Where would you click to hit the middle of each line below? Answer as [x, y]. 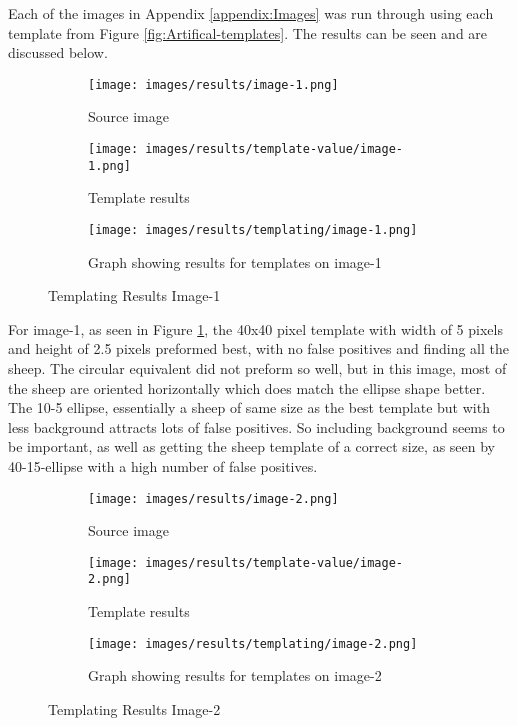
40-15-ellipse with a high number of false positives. [163, 465]
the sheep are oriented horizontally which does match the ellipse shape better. [247, 387]
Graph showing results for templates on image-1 [235, 261]
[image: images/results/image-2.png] [213, 498]
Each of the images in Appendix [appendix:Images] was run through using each [251, 13]
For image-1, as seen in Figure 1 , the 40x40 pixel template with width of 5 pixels [255, 328]
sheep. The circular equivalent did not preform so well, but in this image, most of [257, 367]
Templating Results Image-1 [134, 295]
